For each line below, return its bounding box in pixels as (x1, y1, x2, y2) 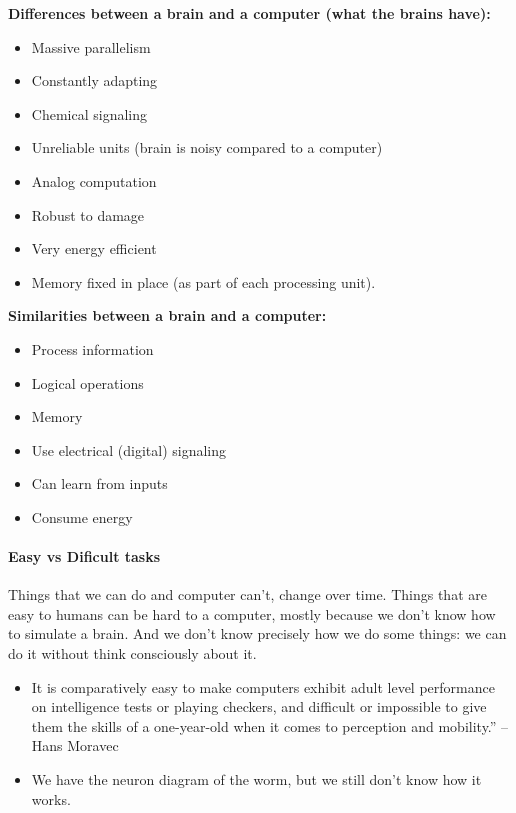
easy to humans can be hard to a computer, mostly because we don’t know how (8, 603, 496, 624)
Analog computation (31, 170, 157, 191)
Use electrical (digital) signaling (31, 439, 227, 460)
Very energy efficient (31, 238, 157, 259)
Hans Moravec (31, 735, 119, 756)
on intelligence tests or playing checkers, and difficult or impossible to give (31, 696, 487, 717)
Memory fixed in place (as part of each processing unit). (31, 271, 376, 292)
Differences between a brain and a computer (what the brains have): (8, 3, 491, 23)
